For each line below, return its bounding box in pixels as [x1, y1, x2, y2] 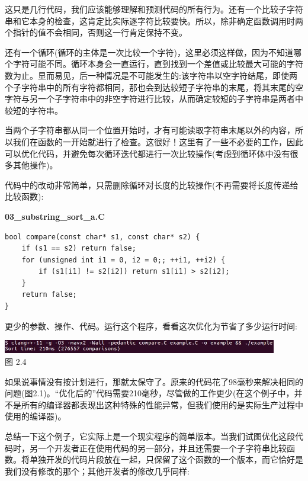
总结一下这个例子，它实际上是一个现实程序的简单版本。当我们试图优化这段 [5, 429, 295, 442]
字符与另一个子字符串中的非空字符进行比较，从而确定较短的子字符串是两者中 [5, 92, 303, 105]
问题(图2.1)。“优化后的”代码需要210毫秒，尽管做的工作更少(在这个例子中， [5, 387, 294, 399]
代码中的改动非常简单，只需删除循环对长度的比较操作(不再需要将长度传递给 [5, 178, 299, 191]
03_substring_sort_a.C [5, 210, 105, 222]
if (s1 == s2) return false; [21, 244, 136, 253]
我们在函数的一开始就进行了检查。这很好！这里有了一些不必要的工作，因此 [12, 135, 303, 147]
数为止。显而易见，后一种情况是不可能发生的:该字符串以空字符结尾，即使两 [5, 69, 297, 81]
